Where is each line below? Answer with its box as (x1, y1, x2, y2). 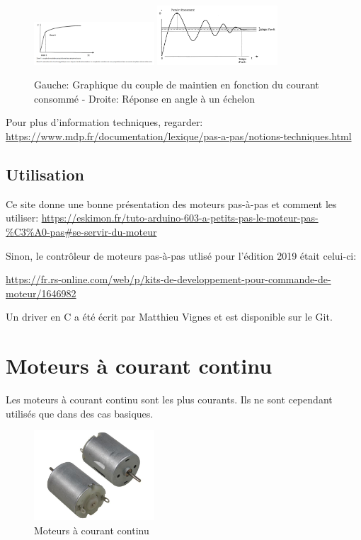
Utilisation (6, 163, 84, 185)
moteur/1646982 (6, 285, 76, 300)
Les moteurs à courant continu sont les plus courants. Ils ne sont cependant (6, 392, 333, 407)
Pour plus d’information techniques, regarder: (6, 115, 203, 130)
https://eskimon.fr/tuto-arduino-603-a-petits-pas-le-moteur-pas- (41, 210, 319, 225)
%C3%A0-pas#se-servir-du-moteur (6, 224, 157, 239)
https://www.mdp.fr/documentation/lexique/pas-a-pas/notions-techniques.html (6, 129, 352, 144)
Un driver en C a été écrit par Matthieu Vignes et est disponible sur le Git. (6, 309, 333, 324)
